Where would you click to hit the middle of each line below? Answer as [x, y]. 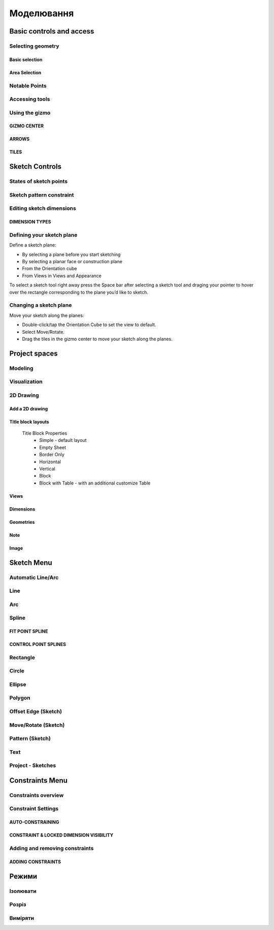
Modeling [21, 368]
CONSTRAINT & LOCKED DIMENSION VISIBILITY [61, 835]
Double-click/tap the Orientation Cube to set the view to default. [89, 325]
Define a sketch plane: [33, 245]
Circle [17, 671]
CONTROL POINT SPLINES [38, 645]
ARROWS [20, 139]
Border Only [52, 455]
